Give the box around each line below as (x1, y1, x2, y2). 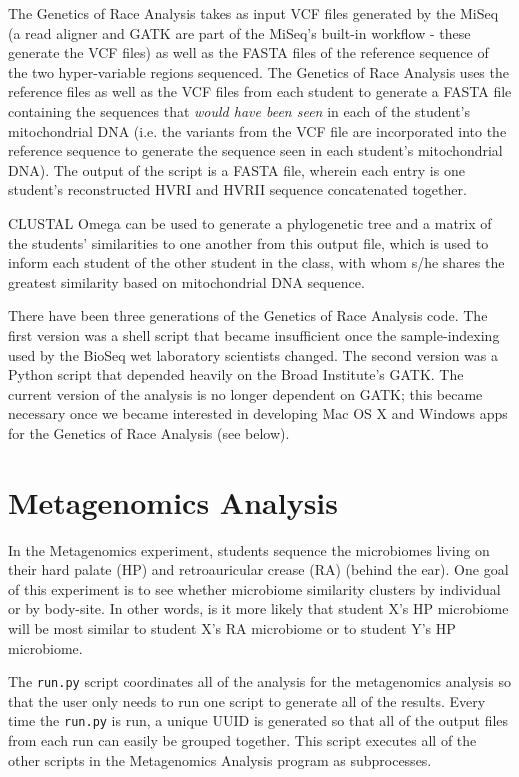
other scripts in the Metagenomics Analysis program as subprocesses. (8, 749, 432, 770)
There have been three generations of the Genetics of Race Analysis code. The (8, 305, 488, 326)
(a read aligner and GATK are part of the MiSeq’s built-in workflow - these (8, 22, 471, 43)
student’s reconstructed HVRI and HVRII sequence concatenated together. (8, 179, 467, 200)
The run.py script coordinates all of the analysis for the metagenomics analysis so (8, 671, 511, 692)
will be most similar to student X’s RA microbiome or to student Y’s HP (8, 617, 456, 638)
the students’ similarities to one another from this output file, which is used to (8, 232, 489, 253)
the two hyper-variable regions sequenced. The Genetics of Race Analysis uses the (8, 61, 509, 82)
